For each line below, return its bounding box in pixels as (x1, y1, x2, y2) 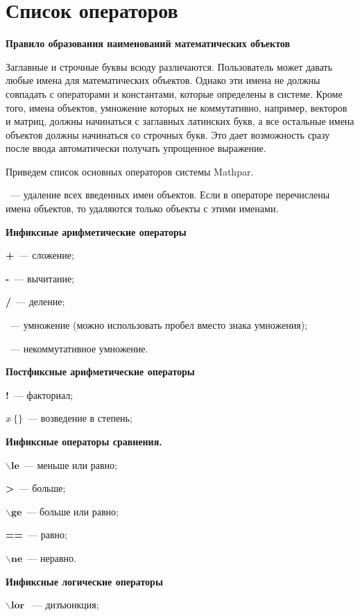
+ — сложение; (6, 248, 74, 262)
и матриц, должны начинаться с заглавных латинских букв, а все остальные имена (6, 114, 354, 128)
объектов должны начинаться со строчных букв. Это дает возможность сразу (6, 127, 330, 142)
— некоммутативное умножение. (10, 341, 148, 355)
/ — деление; (6, 294, 65, 309)
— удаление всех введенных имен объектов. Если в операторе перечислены (10, 187, 330, 202)
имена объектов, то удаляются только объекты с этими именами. (6, 201, 279, 216)
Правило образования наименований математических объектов (6, 36, 291, 51)
